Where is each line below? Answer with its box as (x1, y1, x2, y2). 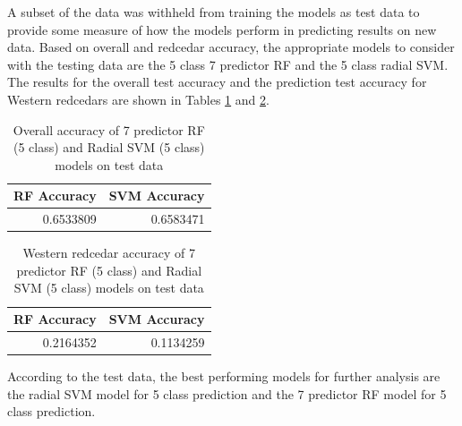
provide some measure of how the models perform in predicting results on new (7, 20, 437, 38)
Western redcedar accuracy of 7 (22, 243, 195, 262)
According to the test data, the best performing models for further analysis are (7, 367, 441, 385)
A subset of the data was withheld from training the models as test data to (7, 3, 420, 21)
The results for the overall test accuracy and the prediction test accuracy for (7, 72, 427, 91)
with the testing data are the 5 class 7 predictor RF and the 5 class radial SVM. (7, 55, 449, 73)
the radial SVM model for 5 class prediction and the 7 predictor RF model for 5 (7, 384, 447, 403)
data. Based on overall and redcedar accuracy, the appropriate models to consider (7, 38, 455, 56)
